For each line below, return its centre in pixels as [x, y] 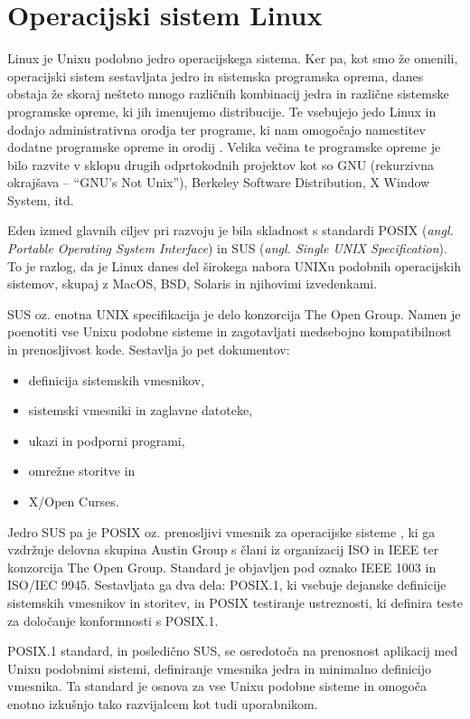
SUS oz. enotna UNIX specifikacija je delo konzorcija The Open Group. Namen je [234, 313]
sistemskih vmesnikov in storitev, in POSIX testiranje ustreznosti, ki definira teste [235, 602]
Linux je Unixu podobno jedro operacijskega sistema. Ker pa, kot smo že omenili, [233, 58]
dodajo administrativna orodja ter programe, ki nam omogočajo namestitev [216, 129]
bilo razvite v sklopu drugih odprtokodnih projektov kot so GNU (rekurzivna [221, 164]
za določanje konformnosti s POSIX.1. [113, 620]
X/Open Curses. [74, 501]
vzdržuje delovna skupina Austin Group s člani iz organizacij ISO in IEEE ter [223, 549]
